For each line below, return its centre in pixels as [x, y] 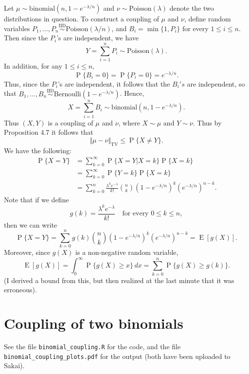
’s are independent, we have [98, 38]
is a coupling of [71, 122]
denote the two [192, 8]
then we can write [31, 224]
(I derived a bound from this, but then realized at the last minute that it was [119, 280]
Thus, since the [27, 83]
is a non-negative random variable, [127, 252]
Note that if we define [36, 199]
